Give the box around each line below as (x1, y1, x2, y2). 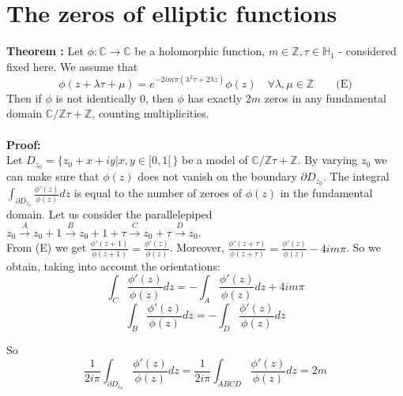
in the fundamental (280, 185, 373, 201)
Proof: (6, 136, 41, 152)
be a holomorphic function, (134, 43, 266, 59)
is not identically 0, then (55, 89, 174, 106)
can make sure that (6, 168, 100, 185)
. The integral (322, 168, 390, 185)
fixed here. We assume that (6, 58, 138, 74)
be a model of (182, 151, 248, 168)
